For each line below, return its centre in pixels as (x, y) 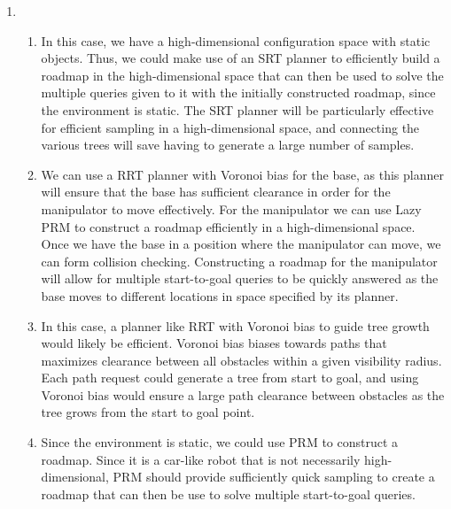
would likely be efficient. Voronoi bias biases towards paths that (214, 343)
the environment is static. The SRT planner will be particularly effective (237, 109)
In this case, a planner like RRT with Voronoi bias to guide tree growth (235, 325)
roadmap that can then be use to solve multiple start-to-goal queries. (228, 494)
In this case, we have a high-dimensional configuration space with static (236, 40)
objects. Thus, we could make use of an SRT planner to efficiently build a (241, 58)
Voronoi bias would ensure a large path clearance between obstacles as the (243, 394)
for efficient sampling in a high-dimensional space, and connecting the (230, 127)
